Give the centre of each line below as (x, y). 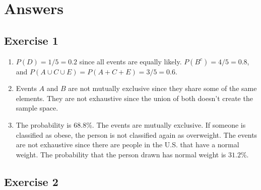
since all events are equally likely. (130, 61)
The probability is (44, 124)
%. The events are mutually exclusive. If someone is (166, 124)
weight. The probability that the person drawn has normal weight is (121, 154)
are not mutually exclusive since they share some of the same (162, 88)
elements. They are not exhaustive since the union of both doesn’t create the (134, 98)
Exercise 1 (31, 40)
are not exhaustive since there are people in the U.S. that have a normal (127, 145)
